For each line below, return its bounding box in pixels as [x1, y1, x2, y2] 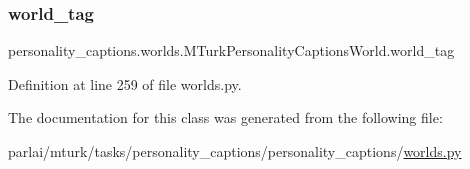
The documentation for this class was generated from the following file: [8, 107, 443, 128]
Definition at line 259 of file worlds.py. [8, 73, 242, 94]
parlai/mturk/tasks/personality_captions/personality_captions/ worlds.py [8, 141, 462, 161]
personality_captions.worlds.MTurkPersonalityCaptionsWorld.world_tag [8, 40, 455, 61]
